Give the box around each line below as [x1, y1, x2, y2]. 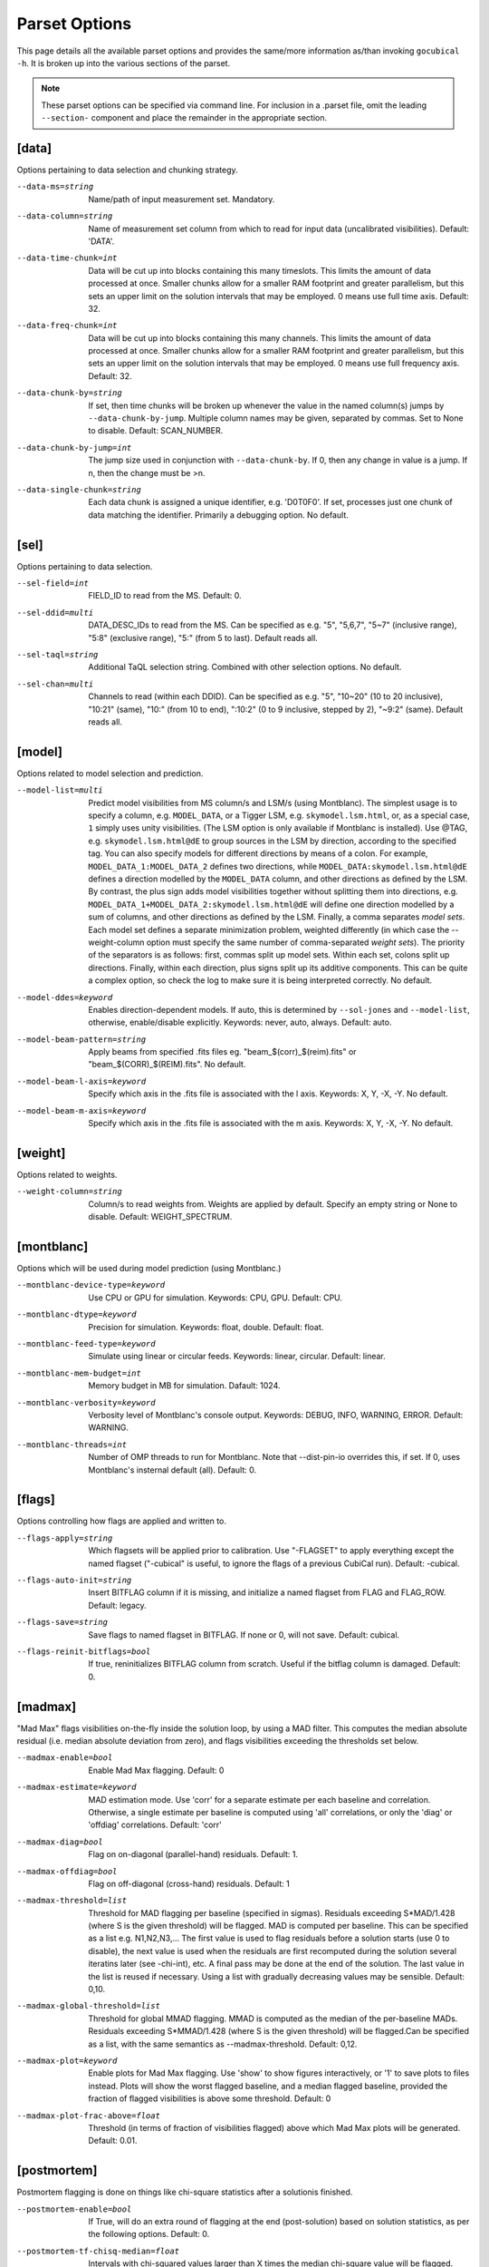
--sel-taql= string [16, 649, 99, 660]
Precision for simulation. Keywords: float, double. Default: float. [88, 1321, 324, 1332]
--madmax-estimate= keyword [16, 1782, 137, 1793]
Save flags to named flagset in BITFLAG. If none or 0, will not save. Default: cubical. [88, 1629, 400, 1640]
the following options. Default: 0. [88, 2229, 210, 2240]
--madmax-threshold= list [16, 1895, 127, 1906]
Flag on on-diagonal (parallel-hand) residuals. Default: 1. [88, 1849, 299, 1860]
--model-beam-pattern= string [16, 1034, 147, 1045]
